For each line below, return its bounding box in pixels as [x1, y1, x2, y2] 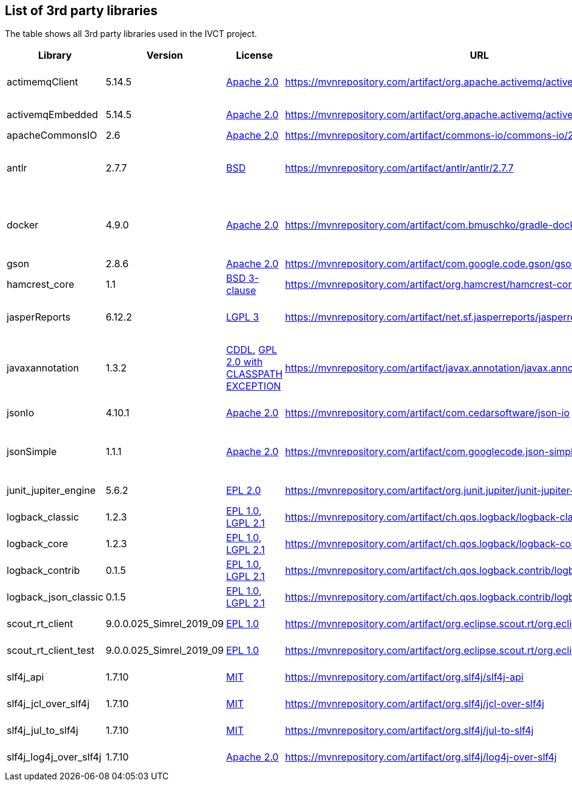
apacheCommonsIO [7, 129, 98, 142]
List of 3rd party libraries [5, 3, 158, 18]
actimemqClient [7, 76, 78, 88]
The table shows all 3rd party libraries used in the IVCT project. [5, 28, 258, 39]
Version [146, 49, 183, 62]
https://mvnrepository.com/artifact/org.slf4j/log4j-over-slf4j [285, 751, 557, 764]
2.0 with [226, 356, 263, 368]
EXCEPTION [226, 380, 281, 393]
